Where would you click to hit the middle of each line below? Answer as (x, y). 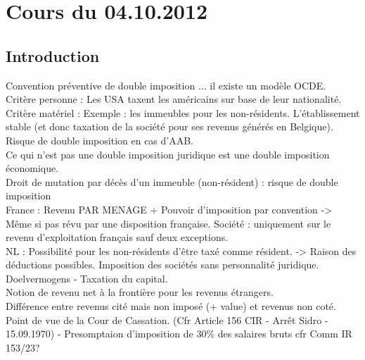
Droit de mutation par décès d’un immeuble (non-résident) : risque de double (172, 181)
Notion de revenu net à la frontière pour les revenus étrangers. (140, 292)
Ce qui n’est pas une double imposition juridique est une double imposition (168, 154)
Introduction (53, 55)
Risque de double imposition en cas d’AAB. (100, 140)
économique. (32, 168)
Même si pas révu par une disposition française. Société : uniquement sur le (168, 223)
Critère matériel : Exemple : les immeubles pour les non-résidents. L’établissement (183, 112)
